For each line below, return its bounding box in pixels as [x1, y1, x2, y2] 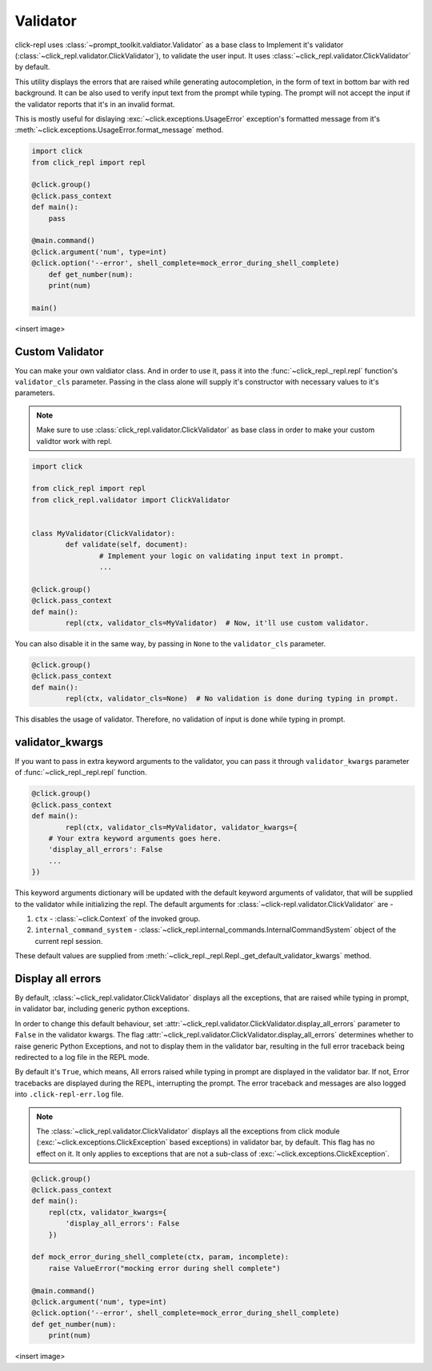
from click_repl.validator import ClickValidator [31, 495, 230, 504]
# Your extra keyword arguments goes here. [48, 834, 222, 843]
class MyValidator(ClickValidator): [31, 529, 176, 538]
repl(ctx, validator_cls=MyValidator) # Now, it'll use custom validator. [65, 618, 370, 628]
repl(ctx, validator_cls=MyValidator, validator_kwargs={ [65, 822, 298, 832]
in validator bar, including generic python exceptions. [14, 1004, 190, 1013]
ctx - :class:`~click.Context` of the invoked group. [34, 913, 201, 923]
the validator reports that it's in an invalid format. [14, 99, 175, 109]
